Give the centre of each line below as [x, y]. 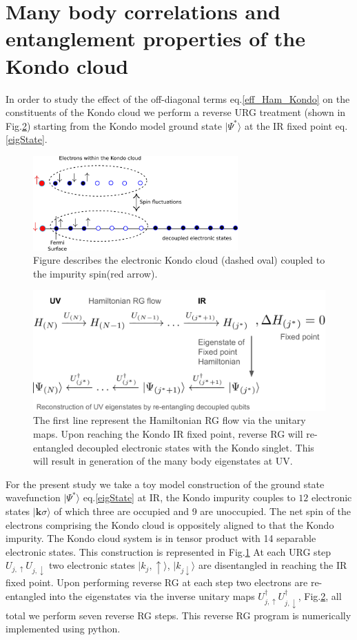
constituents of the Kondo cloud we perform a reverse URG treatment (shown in [176, 112]
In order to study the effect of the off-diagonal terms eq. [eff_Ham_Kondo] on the [178, 98]
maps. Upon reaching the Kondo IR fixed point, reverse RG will [168, 433]
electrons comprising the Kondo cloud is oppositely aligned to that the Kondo [170, 524]
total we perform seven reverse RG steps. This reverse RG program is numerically [178, 615]
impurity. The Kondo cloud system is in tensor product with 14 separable [161, 538]
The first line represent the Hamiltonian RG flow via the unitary [170, 420]
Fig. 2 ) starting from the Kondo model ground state [114, 125]
